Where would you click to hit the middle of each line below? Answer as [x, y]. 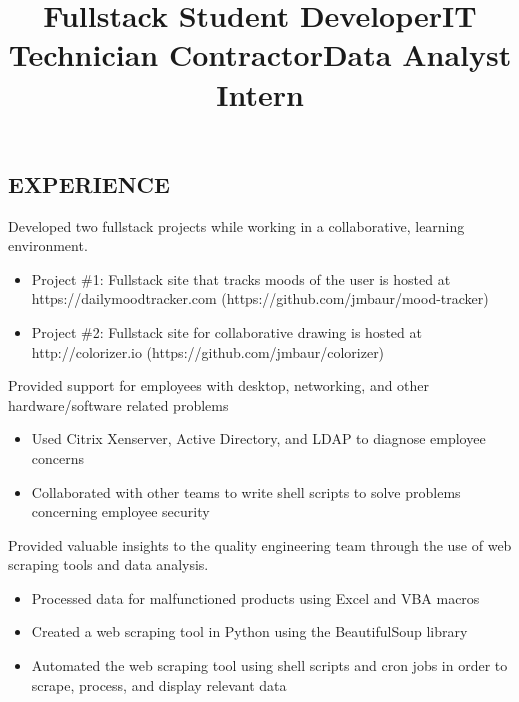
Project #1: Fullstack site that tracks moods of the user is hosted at [241, 278]
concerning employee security [120, 511]
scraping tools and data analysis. [108, 564]
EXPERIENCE [89, 183]
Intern [260, 93]
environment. [48, 245]
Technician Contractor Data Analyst [260, 54]
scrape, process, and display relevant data [159, 684]
